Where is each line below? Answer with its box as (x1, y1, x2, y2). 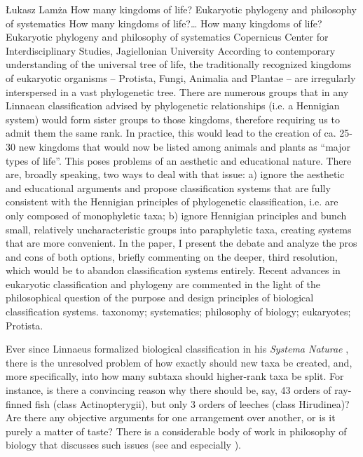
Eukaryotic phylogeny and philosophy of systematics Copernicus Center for (6, 29, 329, 44)
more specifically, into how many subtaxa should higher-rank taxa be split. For (6, 369, 344, 383)
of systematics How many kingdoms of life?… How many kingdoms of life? (6, 15, 322, 30)
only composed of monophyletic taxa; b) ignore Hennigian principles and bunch (6, 207, 347, 222)
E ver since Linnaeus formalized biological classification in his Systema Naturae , (6, 341, 349, 356)
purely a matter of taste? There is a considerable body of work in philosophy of (6, 423, 347, 438)
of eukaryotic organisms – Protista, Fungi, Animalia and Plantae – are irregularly (6, 70, 356, 85)
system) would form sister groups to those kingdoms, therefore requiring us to (6, 111, 340, 126)
